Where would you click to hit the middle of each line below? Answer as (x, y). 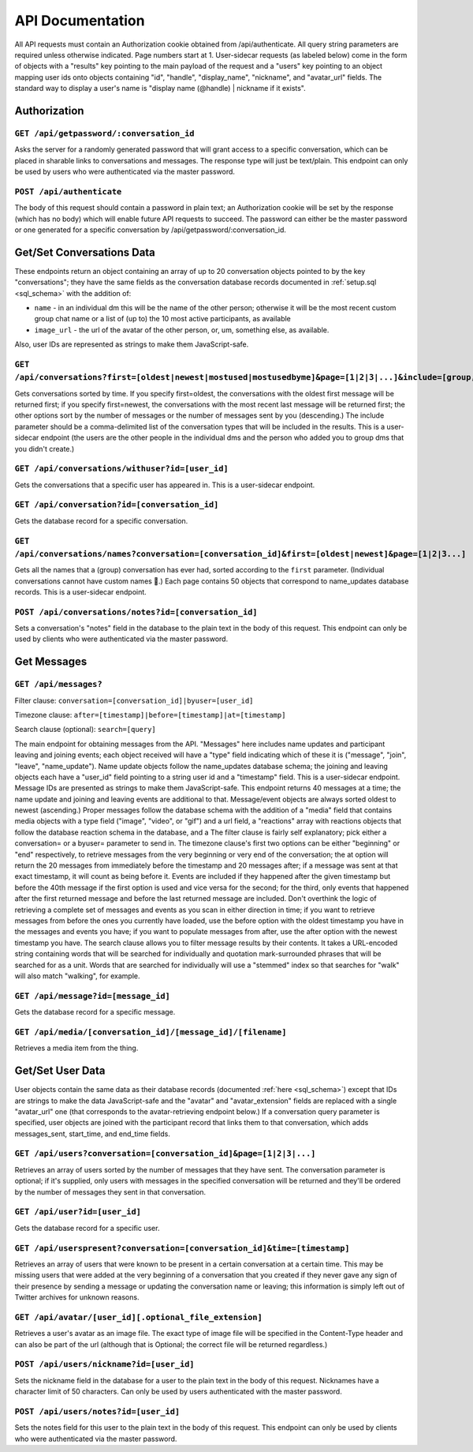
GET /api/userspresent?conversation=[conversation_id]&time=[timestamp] (182, 1248)
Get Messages (51, 662)
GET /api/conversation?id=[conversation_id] (117, 505)
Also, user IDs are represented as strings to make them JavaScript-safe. (132, 344)
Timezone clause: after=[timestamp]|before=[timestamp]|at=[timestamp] (150, 715)
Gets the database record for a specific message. (95, 1012)
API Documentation (80, 21)
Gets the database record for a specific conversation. (101, 520)
